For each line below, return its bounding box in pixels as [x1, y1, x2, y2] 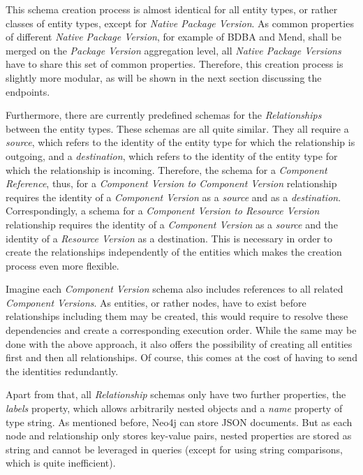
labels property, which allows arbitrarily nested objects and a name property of [6, 401, 343, 416]
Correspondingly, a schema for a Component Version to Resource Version [6, 203, 320, 218]
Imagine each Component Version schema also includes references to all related [6, 282, 343, 296]
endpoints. [6, 84, 50, 98]
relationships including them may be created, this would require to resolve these [6, 309, 348, 323]
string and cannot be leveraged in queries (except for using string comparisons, [6, 441, 343, 456]
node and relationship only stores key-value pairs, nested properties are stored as [6, 428, 352, 443]
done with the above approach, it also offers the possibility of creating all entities [6, 336, 353, 351]
